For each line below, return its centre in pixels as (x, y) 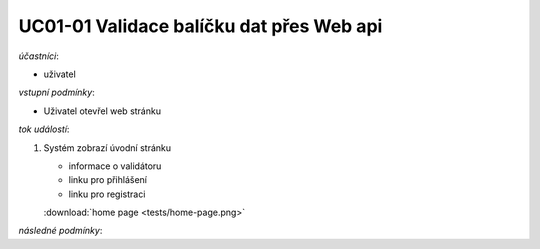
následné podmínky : (60, 231)
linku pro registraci (107, 194)
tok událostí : (44, 129)
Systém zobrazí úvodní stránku (107, 147)
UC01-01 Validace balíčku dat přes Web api (200, 26)
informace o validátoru (115, 166)
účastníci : (38, 56)
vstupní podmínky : (56, 92)
